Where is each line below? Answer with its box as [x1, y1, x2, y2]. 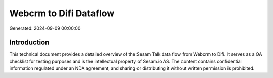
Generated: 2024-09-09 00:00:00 [9, 25, 81, 31]
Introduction [9, 38, 50, 47]
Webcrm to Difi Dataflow [9, 8, 115, 19]
